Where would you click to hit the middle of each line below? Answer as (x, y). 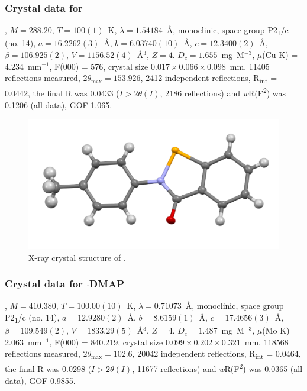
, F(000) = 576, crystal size (99, 66)
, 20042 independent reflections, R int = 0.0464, (216, 354)
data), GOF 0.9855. (40, 380)
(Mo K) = (281, 330)
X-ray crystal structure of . (77, 257)
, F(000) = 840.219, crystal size (106, 342)
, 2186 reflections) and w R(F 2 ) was (223, 92)
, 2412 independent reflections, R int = (209, 78)
